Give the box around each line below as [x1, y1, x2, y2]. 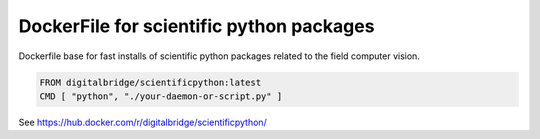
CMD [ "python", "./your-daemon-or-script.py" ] [39, 90, 283, 102]
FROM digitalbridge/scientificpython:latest [39, 76, 262, 88]
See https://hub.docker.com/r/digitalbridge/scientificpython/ [18, 116, 267, 128]
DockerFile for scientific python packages [18, 15, 375, 37]
